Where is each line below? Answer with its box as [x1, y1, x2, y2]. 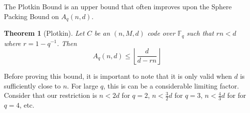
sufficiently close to [4, 80, 61, 90]
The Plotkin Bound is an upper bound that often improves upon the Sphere [4, 1, 232, 11]
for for [227, 90, 246, 100]
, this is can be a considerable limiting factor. [103, 80, 239, 90]
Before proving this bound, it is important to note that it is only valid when [4, 71, 232, 81]
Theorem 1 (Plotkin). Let [4, 28, 85, 38]
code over [147, 28, 175, 38]
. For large [67, 80, 98, 90]
